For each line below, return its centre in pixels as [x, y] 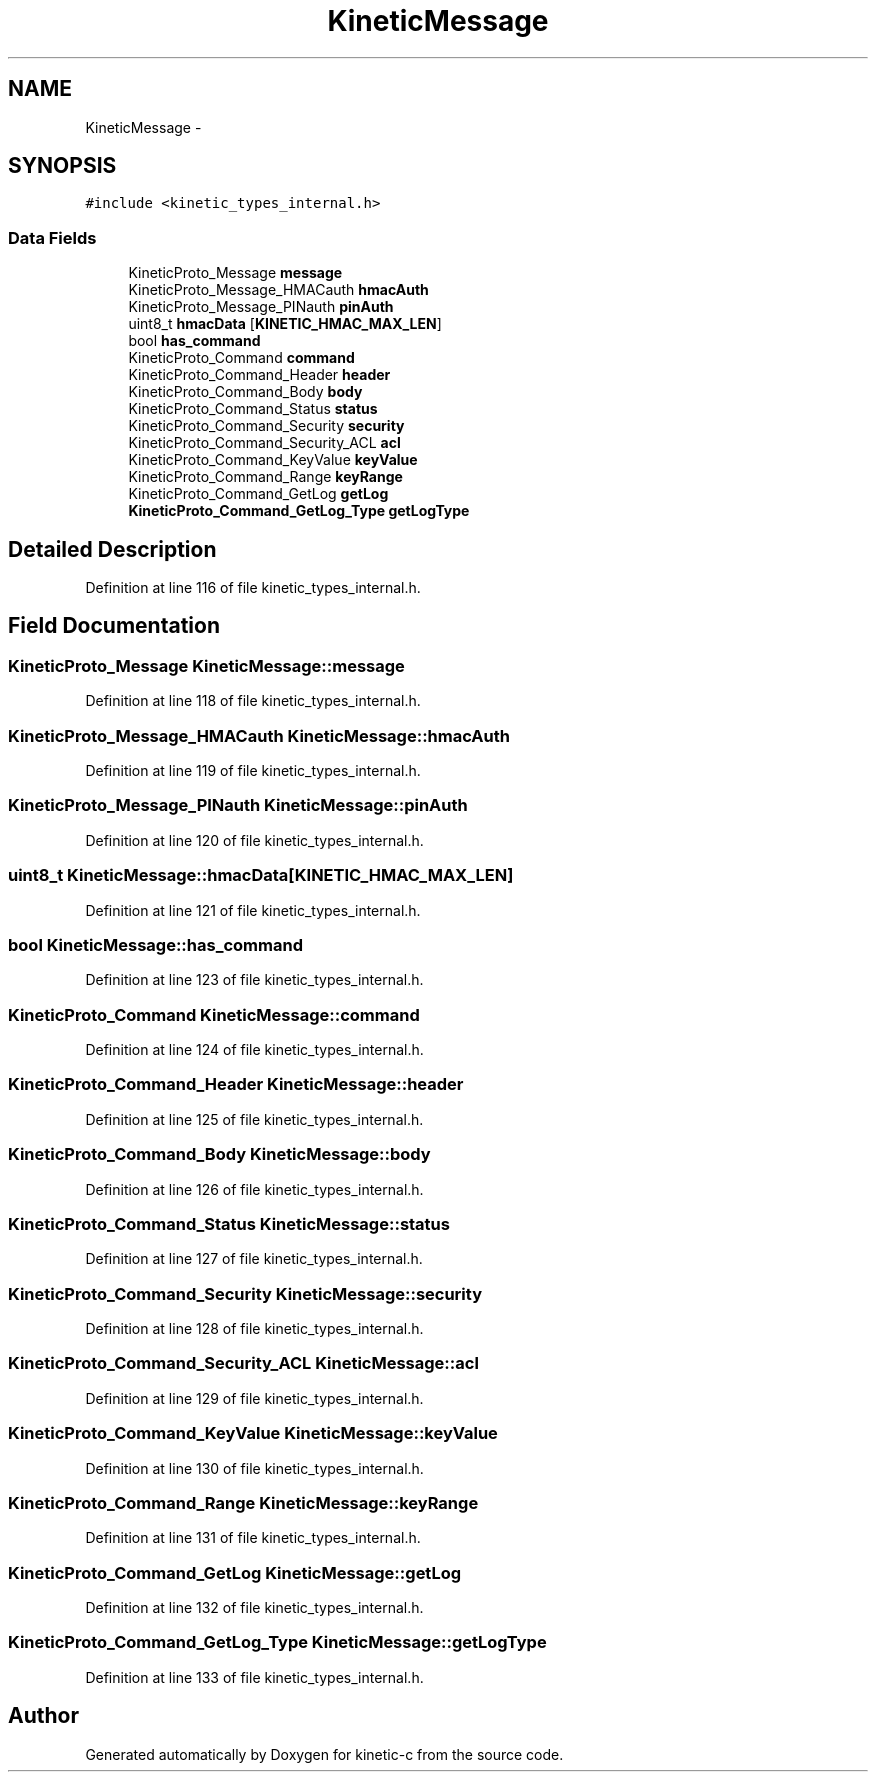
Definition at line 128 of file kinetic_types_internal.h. [254, 1328]
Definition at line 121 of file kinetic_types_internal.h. [253, 910]
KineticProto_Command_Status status [253, 409]
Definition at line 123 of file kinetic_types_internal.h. [254, 980]
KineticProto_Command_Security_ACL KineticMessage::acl [243, 1363]
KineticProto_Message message [235, 273]
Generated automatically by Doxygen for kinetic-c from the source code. [324, 1754]
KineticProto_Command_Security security [266, 426]
